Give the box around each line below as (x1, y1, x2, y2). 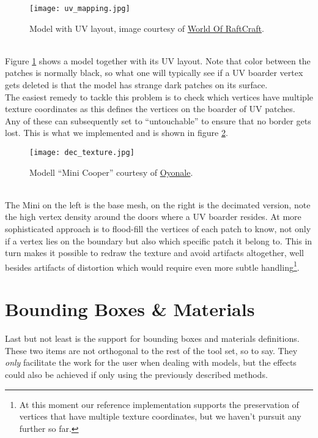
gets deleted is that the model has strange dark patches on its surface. (5, 78, 268, 91)
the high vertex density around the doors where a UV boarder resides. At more (5, 210, 301, 223)
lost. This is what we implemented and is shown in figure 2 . (5, 126, 228, 139)
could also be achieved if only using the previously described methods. (5, 368, 268, 380)
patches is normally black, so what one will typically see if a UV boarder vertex (5, 66, 303, 79)
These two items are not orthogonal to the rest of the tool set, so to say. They (5, 344, 298, 357)
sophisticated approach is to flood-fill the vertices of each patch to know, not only (5, 222, 311, 235)
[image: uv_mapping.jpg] (29, 4, 130, 13)
